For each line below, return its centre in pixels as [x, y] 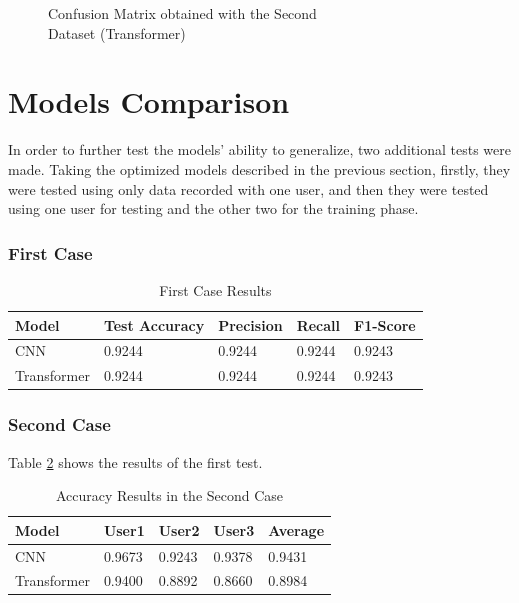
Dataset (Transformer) [117, 32]
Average [296, 529]
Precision [250, 324]
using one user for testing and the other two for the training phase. [213, 208]
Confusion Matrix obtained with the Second [182, 13]
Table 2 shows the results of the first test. [135, 461]
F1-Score [385, 324]
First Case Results [215, 289]
